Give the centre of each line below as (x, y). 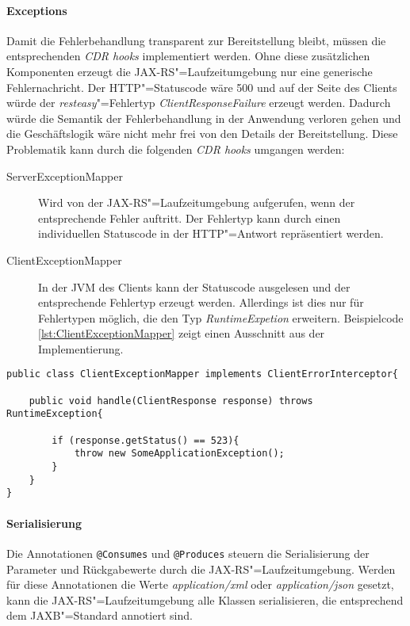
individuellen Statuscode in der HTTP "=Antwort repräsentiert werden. (211, 233)
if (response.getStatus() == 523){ (146, 440)
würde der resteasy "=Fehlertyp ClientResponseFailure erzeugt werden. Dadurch (199, 103)
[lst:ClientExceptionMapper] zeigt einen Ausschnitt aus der (182, 333)
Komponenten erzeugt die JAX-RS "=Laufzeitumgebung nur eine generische (190, 71)
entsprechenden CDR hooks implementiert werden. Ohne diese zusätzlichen (188, 56)
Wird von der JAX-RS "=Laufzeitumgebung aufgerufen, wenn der (197, 202)
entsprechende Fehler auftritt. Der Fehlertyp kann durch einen (190, 218)
